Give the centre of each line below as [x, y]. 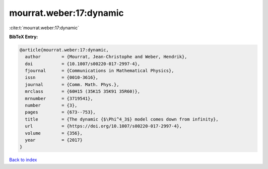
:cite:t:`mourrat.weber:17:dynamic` [44, 28]
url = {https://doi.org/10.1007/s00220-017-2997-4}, [103, 126]
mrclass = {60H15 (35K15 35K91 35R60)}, [83, 91]
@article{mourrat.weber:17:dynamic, [64, 50]
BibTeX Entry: [24, 37]
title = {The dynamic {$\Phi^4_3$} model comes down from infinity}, [122, 119]
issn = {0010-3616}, [62, 78]
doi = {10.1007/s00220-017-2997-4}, [83, 64]
